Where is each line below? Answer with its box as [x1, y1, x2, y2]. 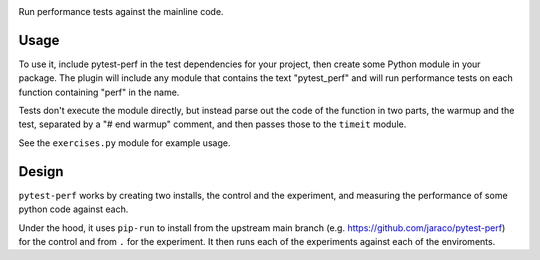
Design [18, 163, 64, 180]
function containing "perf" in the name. [18, 86, 180, 98]
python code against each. [18, 203, 129, 215]
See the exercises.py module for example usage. [18, 136, 231, 149]
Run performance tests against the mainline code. [18, 6, 224, 17]
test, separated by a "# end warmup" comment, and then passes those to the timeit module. [18, 118, 407, 130]
